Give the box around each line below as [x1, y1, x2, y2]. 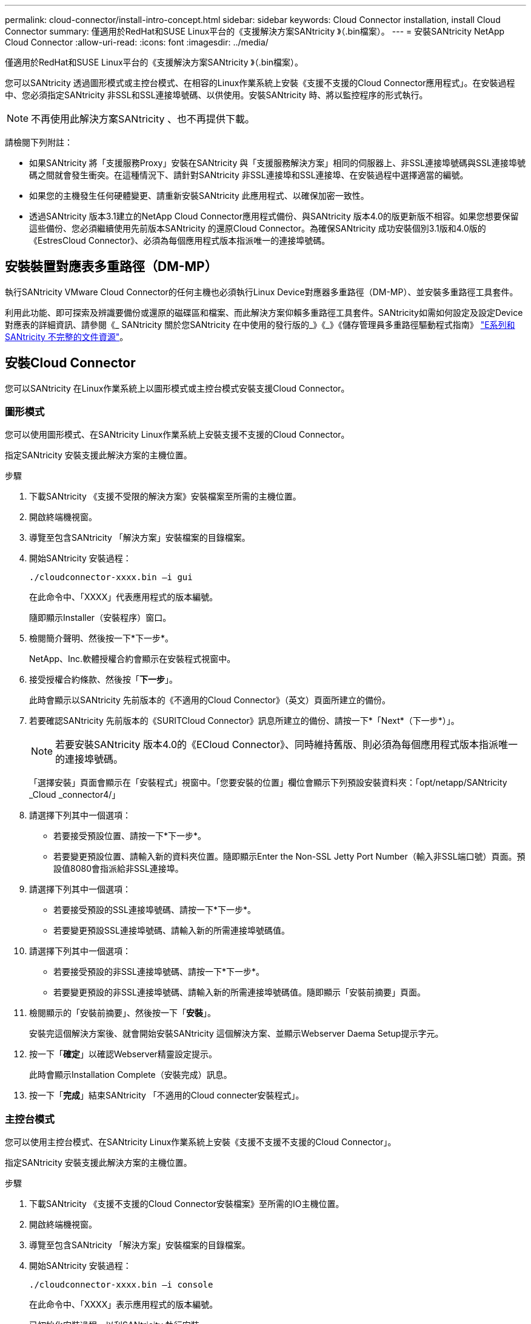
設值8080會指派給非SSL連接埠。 [53, 863, 184, 874]
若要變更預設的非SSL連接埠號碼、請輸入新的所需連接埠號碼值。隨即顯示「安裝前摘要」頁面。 [53, 987, 426, 998]
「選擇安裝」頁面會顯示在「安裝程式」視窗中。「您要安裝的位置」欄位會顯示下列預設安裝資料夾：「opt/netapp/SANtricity [29, 777, 507, 788]
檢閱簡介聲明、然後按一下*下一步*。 [29, 633, 174, 644]
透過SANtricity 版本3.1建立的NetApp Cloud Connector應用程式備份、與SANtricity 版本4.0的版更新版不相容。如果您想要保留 [29, 211, 519, 221]
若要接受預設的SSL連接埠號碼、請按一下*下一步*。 [53, 904, 256, 915]
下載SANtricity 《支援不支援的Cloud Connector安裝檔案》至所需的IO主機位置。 [29, 1199, 344, 1209]
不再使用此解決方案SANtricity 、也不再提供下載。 [31, 113, 255, 125]
